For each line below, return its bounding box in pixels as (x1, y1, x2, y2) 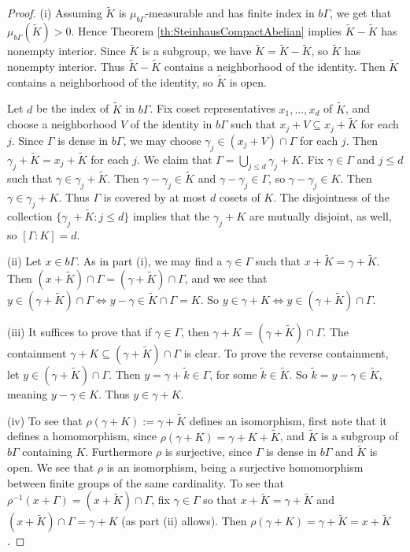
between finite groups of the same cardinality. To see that (7, 474, 284, 491)
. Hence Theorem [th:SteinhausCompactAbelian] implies (71, 23, 342, 39)
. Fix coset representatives (150, 100, 275, 117)
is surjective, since (164, 443, 253, 460)
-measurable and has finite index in (145, 5, 315, 21)
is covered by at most (103, 188, 207, 205)
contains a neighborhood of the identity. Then (164, 58, 386, 75)
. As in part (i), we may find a (76, 253, 223, 269)
